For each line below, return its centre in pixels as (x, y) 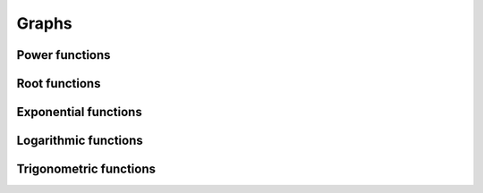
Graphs (45, 23)
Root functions (59, 84)
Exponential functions (79, 112)
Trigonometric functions (86, 169)
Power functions (64, 55)
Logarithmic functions (80, 141)
